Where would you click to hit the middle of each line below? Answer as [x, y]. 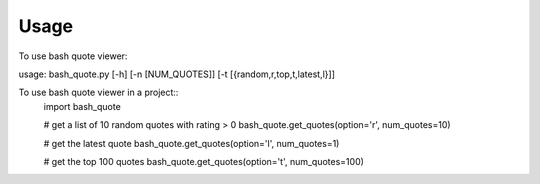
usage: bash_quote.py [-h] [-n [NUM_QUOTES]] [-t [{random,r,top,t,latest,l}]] [176, 74]
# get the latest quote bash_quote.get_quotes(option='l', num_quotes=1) [191, 143]
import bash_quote [82, 106]
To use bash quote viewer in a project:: [98, 92]
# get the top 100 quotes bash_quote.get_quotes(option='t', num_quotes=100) [204, 161]
